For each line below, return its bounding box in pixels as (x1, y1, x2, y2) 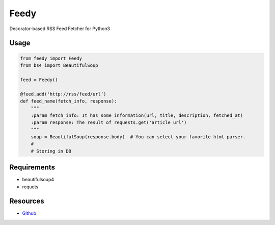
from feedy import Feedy (20, 55, 82, 61)
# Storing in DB (31, 148, 71, 154)
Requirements (9, 163, 56, 172)
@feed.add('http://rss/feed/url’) (20, 91, 106, 97)
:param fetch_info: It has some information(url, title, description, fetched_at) (31, 112, 243, 118)
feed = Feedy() (20, 77, 58, 83)
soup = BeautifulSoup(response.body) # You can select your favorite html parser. (31, 134, 246, 140)
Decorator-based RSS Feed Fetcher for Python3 (9, 26, 111, 32)
